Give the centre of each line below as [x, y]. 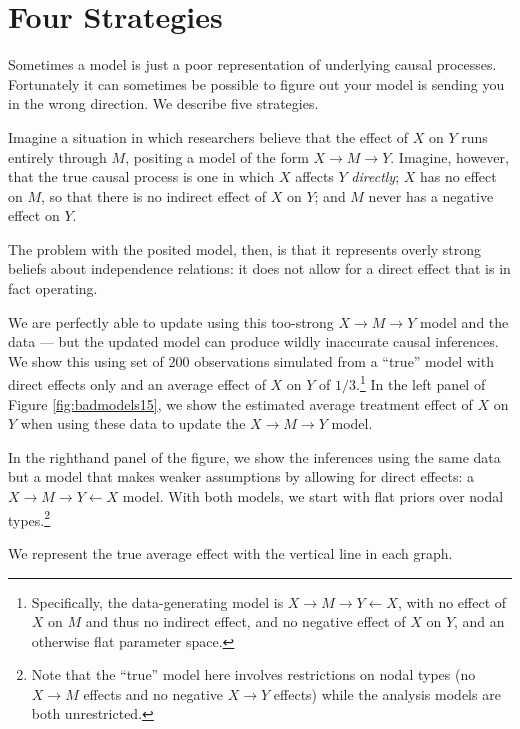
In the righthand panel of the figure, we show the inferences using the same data [254, 456]
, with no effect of [452, 601]
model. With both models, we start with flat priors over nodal [313, 496]
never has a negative [431, 195]
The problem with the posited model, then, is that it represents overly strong [245, 248]
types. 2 [29, 518]
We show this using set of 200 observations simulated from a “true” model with [251, 360]
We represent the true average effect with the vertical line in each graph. [230, 552]
